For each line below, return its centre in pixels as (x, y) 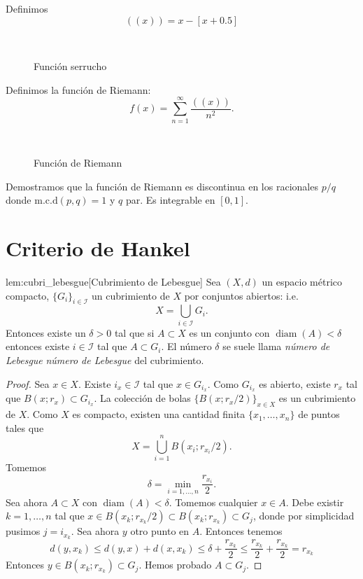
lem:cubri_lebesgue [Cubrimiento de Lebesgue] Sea (113, 281)
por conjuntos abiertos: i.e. (241, 295)
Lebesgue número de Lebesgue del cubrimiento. (105, 360)
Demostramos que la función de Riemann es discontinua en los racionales (162, 186)
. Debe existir (315, 502)
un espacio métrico (302, 281)
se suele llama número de (276, 346)
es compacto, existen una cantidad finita (159, 414)
